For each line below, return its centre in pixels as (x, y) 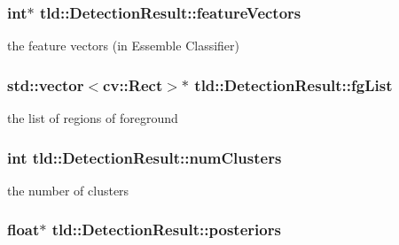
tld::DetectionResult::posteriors (166, 230)
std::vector (46, 84)
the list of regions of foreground (93, 118)
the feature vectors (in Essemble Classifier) (123, 46)
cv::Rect (133, 84)
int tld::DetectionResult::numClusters (145, 157)
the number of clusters (68, 190)
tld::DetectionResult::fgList (293, 84)
